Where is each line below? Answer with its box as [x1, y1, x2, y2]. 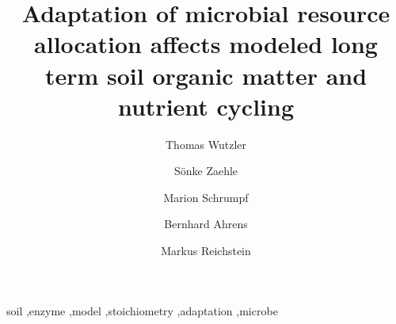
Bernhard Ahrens [164, 215, 248, 232]
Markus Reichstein [161, 242, 251, 259]
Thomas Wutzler [165, 135, 246, 152]
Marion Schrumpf [163, 189, 249, 205]
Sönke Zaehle [173, 162, 238, 179]
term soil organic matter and [44, 59, 367, 91]
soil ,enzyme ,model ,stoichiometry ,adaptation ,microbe [6, 302, 278, 318]
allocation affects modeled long [34, 28, 378, 60]
